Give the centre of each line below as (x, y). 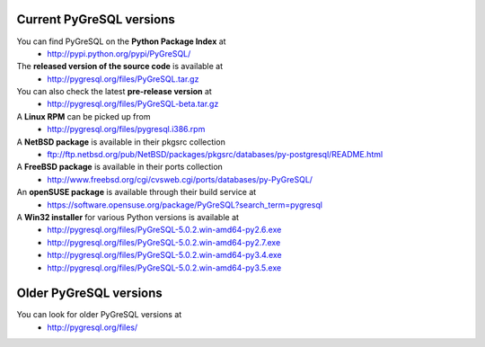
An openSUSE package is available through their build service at (137, 192)
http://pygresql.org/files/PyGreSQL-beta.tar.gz (133, 104)
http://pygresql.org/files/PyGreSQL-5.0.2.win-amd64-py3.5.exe (164, 267)
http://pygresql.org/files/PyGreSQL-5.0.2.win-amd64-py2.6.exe (164, 230)
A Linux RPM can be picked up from (84, 116)
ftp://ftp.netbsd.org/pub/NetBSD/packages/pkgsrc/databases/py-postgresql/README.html (215, 155)
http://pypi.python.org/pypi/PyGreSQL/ (119, 53)
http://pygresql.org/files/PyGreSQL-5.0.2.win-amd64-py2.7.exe (164, 242)
